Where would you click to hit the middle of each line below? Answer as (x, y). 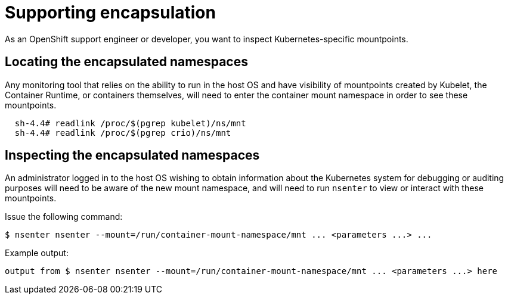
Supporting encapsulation (110, 13)
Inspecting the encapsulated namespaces (132, 155)
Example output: (37, 253)
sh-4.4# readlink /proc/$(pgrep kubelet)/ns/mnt (130, 123)
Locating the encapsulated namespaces (126, 62)
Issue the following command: (64, 217)
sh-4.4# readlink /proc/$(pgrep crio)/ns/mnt (123, 133)
